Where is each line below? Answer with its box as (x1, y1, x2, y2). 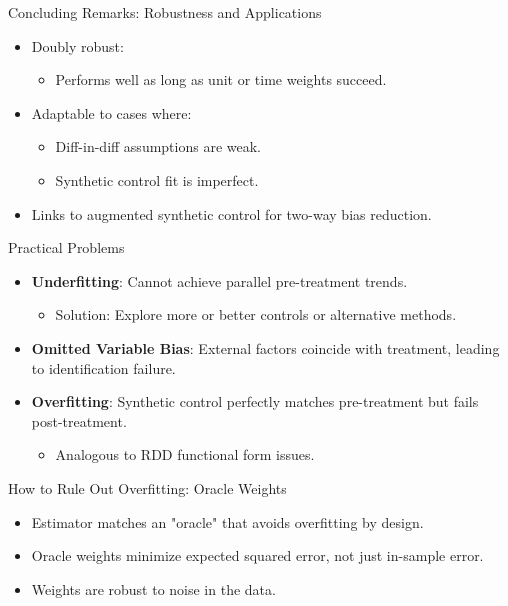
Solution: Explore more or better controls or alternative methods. (55, 304, 457, 325)
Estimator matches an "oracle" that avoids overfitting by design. (31, 511, 424, 532)
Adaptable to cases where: (31, 102, 192, 123)
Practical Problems (8, 237, 125, 258)
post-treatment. (31, 410, 127, 431)
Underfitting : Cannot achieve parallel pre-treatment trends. (31, 270, 408, 291)
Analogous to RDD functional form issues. (55, 444, 315, 465)
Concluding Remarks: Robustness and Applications (8, 2, 322, 22)
